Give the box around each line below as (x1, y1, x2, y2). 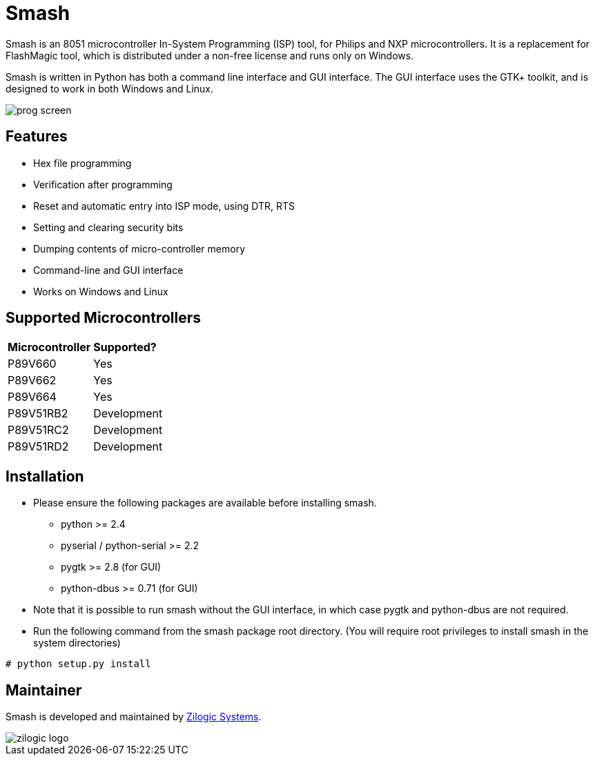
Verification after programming (33, 178, 173, 190)
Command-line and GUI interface (33, 264, 184, 276)
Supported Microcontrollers (6, 309, 201, 327)
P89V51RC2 (8, 423, 69, 437)
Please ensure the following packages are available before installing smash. (33, 497, 377, 509)
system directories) (33, 637, 121, 649)
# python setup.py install (6, 658, 151, 670)
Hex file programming (33, 157, 132, 169)
